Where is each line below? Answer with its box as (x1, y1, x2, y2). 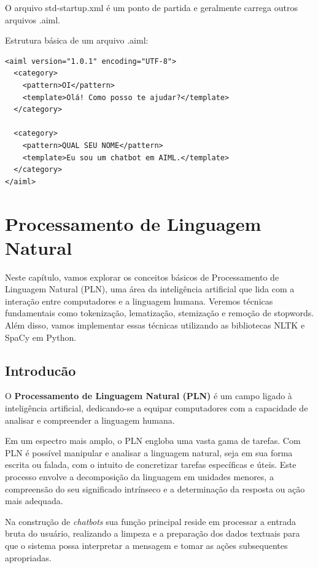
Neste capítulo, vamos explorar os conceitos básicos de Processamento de (5, 270, 279, 283)
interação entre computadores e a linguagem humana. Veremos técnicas (5, 294, 273, 307)
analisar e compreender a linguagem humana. (5, 413, 175, 426)
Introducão (5, 360, 76, 379)
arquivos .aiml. (5, 13, 60, 26)
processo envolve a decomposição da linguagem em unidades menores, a (5, 470, 274, 483)
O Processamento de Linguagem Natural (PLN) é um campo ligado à (5, 389, 292, 402)
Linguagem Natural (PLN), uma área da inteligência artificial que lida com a (5, 282, 295, 295)
